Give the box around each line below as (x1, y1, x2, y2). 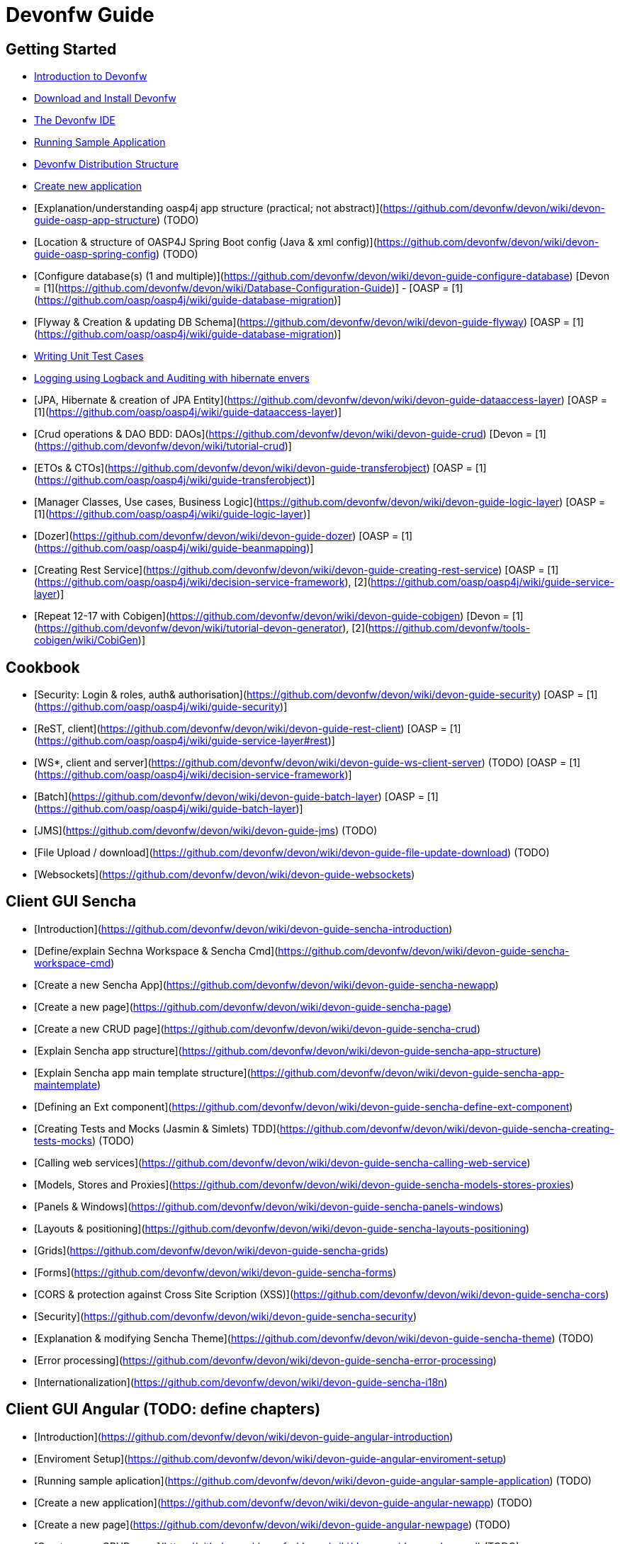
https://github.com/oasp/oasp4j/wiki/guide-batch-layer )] (38, 802, 303, 815)
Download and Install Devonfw (34, 92, 176, 105)
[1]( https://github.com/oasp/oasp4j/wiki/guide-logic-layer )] (34, 508, 311, 521)
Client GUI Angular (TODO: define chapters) (6, 1400, 321, 1419)
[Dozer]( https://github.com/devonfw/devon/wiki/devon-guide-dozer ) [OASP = (34, 530, 399, 543)
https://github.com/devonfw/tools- (368, 622, 531, 635)
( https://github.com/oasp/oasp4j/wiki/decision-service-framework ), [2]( (34, 576, 371, 589)
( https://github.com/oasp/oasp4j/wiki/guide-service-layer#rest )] (34, 734, 335, 747)
